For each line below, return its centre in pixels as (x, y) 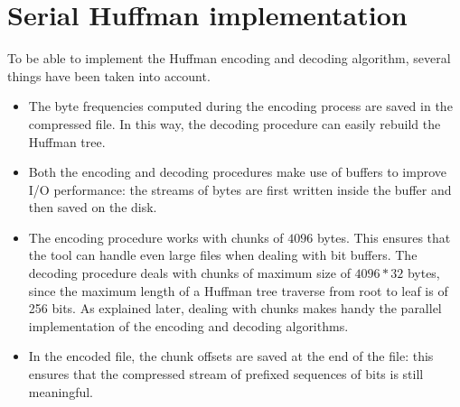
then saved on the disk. (93, 207)
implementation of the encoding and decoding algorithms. (188, 325)
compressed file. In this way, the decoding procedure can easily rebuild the (235, 123)
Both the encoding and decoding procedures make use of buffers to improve (237, 172)
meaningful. (61, 391)
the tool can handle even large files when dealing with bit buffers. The (223, 255)
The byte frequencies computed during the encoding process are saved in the (240, 106)
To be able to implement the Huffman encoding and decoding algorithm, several (229, 58)
